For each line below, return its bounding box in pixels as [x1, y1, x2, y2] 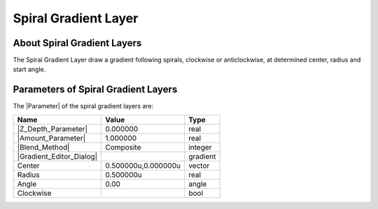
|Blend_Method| [17, 142, 70, 152]
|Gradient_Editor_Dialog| [17, 151, 98, 161]
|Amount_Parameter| [17, 133, 86, 143]
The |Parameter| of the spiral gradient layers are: [13, 102, 154, 110]
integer [188, 142, 212, 152]
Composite [105, 142, 141, 152]
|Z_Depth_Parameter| [17, 124, 87, 134]
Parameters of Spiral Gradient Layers [13, 84, 178, 96]
